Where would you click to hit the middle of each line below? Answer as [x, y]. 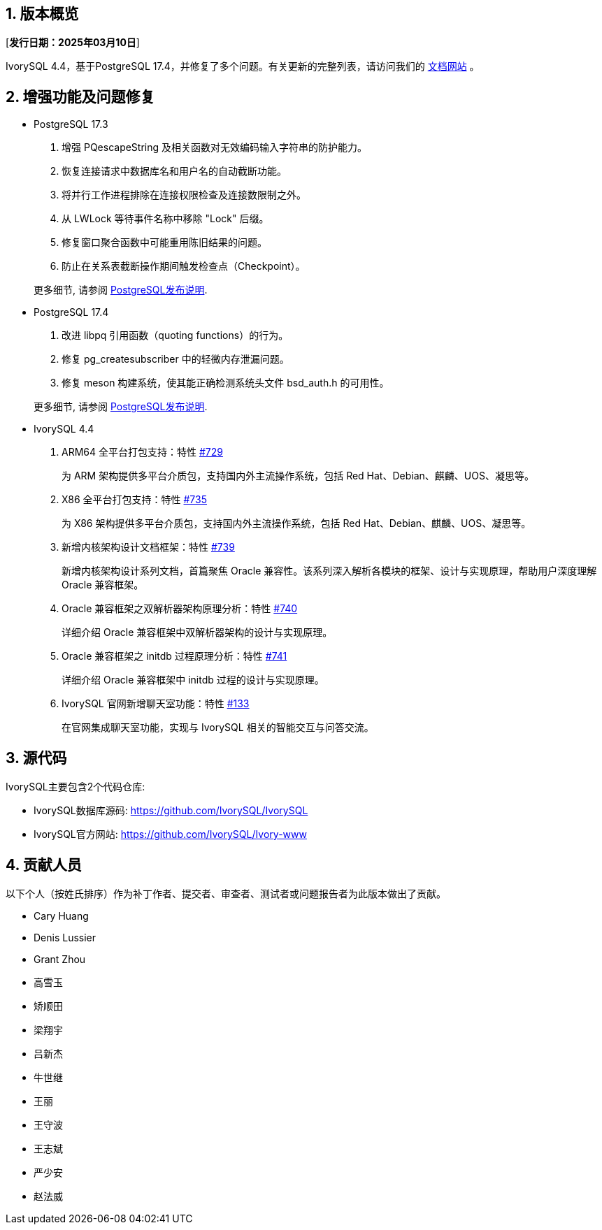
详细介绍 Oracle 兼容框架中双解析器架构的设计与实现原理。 [197, 632]
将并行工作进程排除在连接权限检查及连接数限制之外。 [184, 195]
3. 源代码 [36, 758]
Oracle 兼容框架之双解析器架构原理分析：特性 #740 [180, 609]
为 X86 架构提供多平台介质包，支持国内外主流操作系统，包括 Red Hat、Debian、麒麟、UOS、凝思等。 [296, 523]
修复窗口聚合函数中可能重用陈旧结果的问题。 [164, 243]
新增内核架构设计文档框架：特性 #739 [148, 547]
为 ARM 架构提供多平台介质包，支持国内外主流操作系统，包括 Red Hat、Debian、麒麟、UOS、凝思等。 [298, 476]
